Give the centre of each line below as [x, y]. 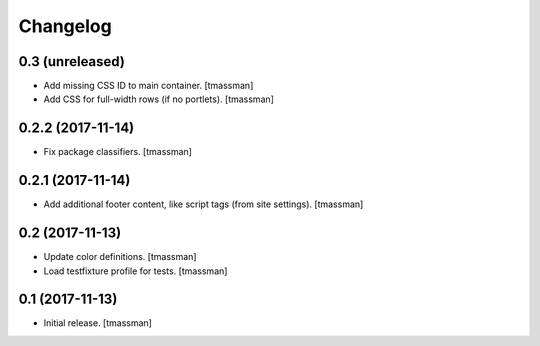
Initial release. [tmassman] [97, 323]
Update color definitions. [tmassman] [120, 257]
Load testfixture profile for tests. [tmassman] [135, 271]
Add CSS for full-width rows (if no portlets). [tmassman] [159, 99]
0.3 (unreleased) [71, 61]
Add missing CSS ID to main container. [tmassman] [148, 86]
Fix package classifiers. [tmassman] [117, 152]
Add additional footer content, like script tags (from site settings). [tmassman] [203, 204]
